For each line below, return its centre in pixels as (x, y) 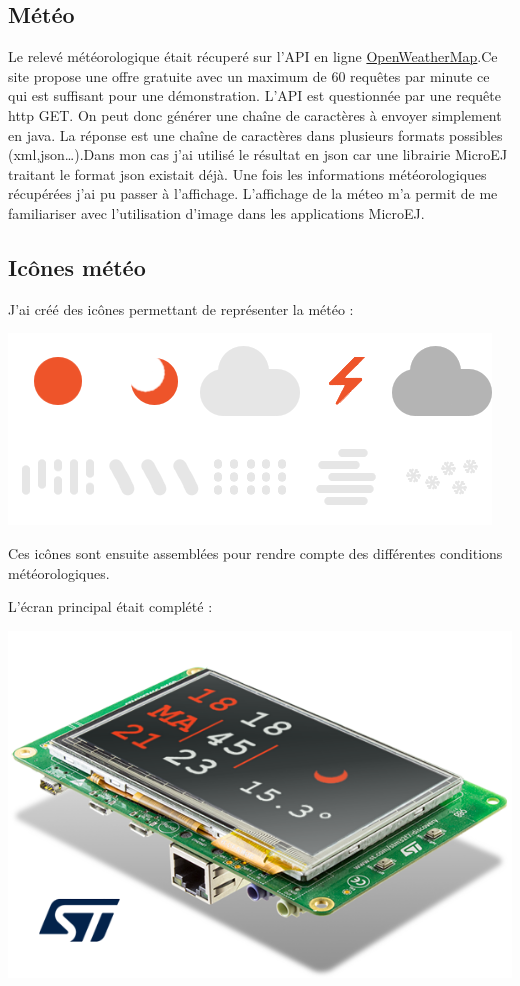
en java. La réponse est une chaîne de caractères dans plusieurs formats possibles (255, 134)
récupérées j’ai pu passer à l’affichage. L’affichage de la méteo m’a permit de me (253, 193)
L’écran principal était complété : (110, 606)
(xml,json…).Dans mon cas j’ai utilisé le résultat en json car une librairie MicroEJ (258, 154)
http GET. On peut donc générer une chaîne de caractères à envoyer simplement (255, 114)
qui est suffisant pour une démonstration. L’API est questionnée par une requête (254, 95)
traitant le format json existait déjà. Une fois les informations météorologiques (247, 173)
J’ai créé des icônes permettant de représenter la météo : (181, 308)
